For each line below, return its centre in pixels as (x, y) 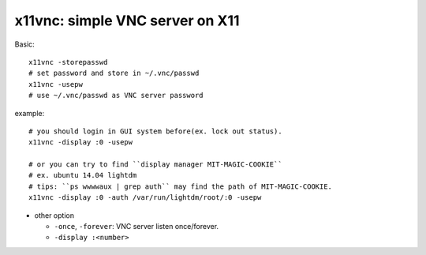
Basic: (24, 44)
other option (54, 215)
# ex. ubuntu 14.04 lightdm (83, 175)
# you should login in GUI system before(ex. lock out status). (156, 131)
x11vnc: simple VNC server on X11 (127, 21)
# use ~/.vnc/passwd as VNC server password (116, 96)
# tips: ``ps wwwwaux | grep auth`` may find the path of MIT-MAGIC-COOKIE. (181, 186)
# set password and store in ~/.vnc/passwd (114, 73)
